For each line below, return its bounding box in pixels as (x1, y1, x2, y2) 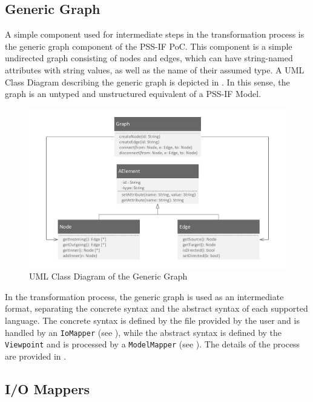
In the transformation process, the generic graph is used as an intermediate (5, 290, 284, 303)
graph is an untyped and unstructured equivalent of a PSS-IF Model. (5, 87, 262, 100)
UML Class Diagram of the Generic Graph (29, 270, 188, 283)
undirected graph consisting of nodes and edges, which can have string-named (5, 52, 293, 64)
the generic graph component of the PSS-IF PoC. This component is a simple (5, 39, 292, 52)
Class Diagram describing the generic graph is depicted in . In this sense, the (5, 75, 290, 88)
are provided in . (5, 349, 67, 362)
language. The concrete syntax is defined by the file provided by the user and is (5, 314, 300, 327)
